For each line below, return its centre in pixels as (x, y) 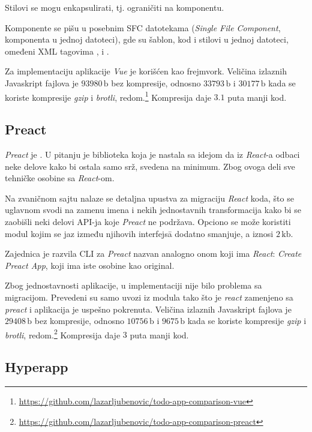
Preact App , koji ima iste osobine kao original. (90, 265)
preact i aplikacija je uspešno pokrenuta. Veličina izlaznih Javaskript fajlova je (148, 309)
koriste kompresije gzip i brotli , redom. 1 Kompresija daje (108, 96)
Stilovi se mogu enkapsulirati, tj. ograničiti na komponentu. (115, 7)
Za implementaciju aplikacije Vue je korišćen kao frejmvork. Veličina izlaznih (146, 71)
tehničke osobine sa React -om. (60, 178)
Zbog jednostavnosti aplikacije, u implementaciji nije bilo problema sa (133, 285)
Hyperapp (37, 367)
